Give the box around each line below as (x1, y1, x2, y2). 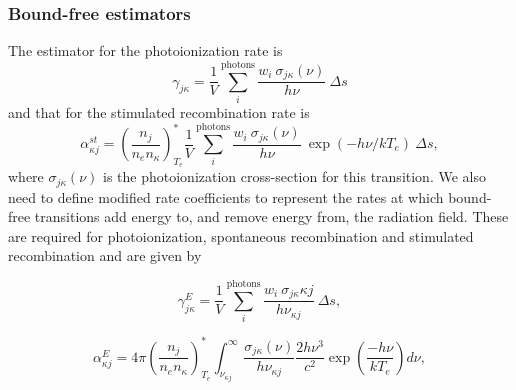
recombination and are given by (8, 245, 202, 266)
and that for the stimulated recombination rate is (8, 101, 310, 122)
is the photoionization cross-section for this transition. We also (103, 166, 486, 187)
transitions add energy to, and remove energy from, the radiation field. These (34, 206, 509, 227)
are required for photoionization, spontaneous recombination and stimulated (8, 225, 474, 246)
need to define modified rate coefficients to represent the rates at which (8, 186, 444, 207)
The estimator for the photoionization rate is (8, 40, 283, 61)
